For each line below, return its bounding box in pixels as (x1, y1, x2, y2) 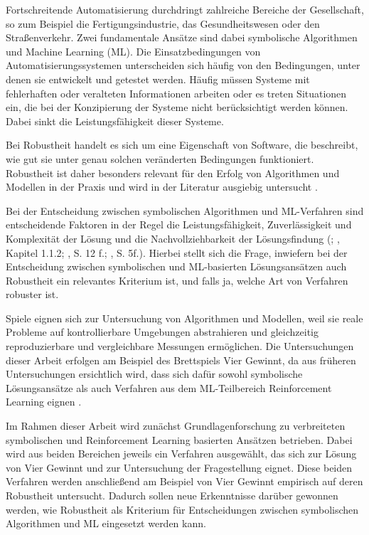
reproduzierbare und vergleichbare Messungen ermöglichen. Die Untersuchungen (6, 339, 354, 354)
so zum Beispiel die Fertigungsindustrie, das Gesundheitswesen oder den (6, 16, 320, 31)
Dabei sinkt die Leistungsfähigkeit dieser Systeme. (6, 113, 224, 128)
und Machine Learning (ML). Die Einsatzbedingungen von (6, 43, 261, 58)
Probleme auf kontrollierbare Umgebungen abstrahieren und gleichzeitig (6, 324, 319, 339)
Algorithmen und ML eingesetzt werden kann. (6, 516, 206, 531)
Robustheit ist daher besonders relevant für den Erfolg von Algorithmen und (6, 165, 340, 180)
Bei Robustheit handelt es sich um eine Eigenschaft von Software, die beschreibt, (6, 137, 358, 152)
